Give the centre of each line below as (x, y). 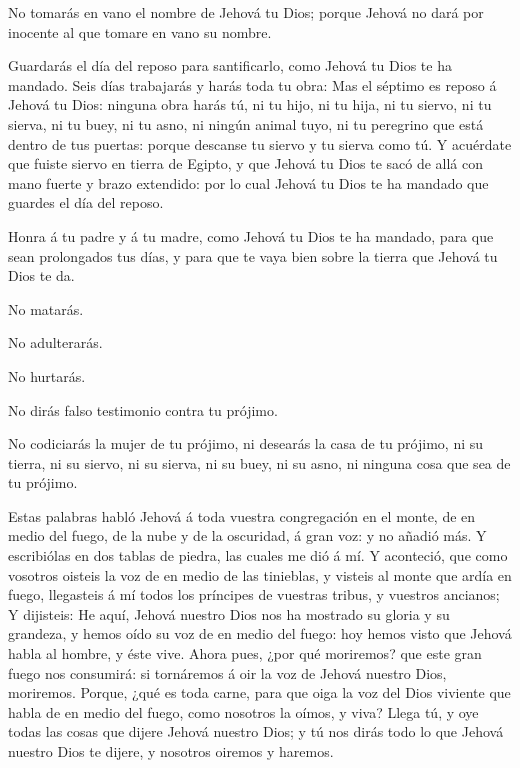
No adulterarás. (55, 342)
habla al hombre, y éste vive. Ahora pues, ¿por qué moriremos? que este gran (245, 653)
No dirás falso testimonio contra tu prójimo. (143, 409)
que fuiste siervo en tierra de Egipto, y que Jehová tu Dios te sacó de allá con (246, 163)
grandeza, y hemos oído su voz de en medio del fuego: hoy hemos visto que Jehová (260, 633)
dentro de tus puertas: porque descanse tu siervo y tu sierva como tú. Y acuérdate (260, 143)
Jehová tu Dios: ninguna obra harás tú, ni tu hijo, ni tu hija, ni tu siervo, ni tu (250, 104)
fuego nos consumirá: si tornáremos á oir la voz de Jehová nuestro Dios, (227, 672)
